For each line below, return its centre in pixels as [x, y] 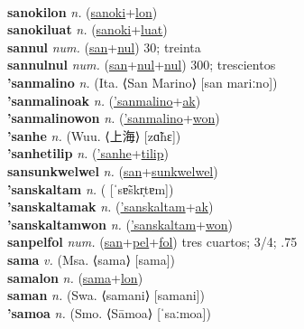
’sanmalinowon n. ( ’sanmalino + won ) [114, 118]
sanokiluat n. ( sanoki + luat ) [88, 29]
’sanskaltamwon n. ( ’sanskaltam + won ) [120, 224]
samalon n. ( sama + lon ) [75, 277]
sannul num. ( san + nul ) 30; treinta [104, 47]
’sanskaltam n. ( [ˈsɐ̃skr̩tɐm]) [91, 188]
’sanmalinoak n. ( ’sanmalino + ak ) [104, 100]
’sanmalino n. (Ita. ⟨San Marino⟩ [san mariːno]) [143, 82]
